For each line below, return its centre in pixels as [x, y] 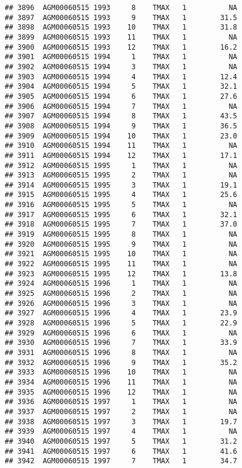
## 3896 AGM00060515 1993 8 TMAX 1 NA [121, 8]
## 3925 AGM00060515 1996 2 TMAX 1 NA [121, 294]
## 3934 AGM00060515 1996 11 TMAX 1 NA [121, 382]
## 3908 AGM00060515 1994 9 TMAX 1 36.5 [121, 126]
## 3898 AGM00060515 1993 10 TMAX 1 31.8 [121, 28]
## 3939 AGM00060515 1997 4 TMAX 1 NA [121, 432]
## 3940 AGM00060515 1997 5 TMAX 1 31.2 [121, 441]
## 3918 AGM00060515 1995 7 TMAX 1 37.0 [121, 225]
